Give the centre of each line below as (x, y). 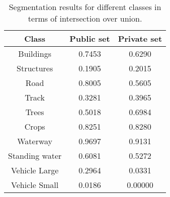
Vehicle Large (35, 170)
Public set (90, 38)
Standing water (35, 156)
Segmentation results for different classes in (85, 7)
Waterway (35, 141)
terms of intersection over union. (85, 18)
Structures (35, 68)
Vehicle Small (35, 185)
